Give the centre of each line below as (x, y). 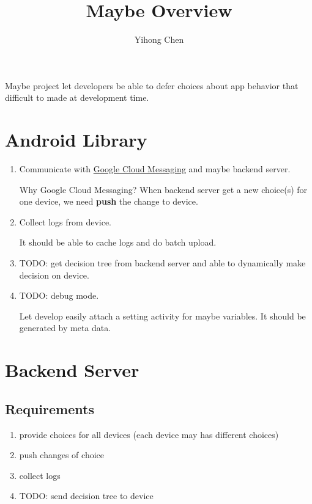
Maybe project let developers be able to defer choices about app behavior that (152, 85)
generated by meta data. (65, 328)
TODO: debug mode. (59, 295)
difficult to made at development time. (77, 97)
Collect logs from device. (65, 221)
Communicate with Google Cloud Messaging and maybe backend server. (155, 169)
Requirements (50, 408)
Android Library (76, 140)
